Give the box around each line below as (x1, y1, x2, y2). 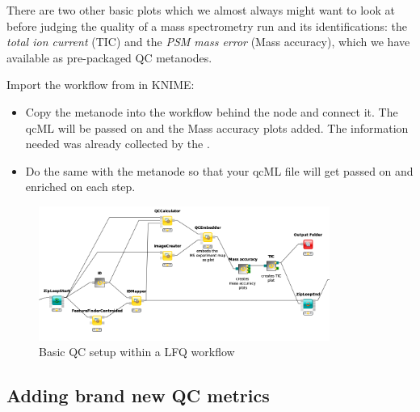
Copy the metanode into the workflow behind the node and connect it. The (25, 103, 398, 120)
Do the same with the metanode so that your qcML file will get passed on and (25, 162, 414, 179)
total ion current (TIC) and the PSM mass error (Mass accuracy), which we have (6, 33, 410, 50)
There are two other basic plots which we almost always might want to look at (6, 2, 396, 18)
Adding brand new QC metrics (6, 383, 270, 408)
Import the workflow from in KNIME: (6, 76, 195, 93)
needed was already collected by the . (25, 135, 210, 152)
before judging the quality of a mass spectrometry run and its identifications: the (6, 17, 408, 34)
